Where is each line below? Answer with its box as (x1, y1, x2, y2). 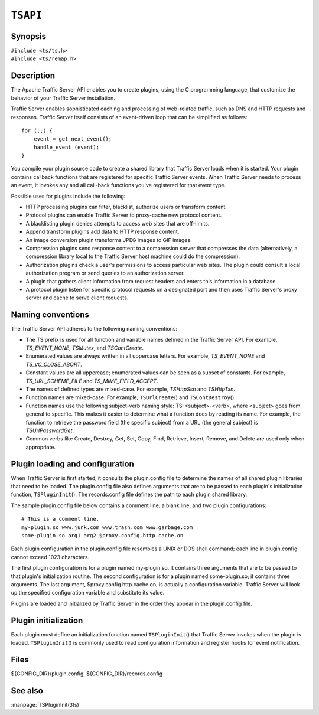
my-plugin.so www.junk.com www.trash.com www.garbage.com (21, 524, 193, 531)
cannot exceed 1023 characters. (11, 553, 90, 560)
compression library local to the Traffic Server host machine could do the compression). (25, 253, 240, 260)
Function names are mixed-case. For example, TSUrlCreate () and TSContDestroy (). (25, 394, 236, 401)
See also (11, 685, 44, 696)
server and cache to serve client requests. (25, 294, 129, 301)
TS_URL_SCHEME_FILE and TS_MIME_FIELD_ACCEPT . (25, 377, 159, 384)
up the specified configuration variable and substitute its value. (11, 589, 165, 596)
